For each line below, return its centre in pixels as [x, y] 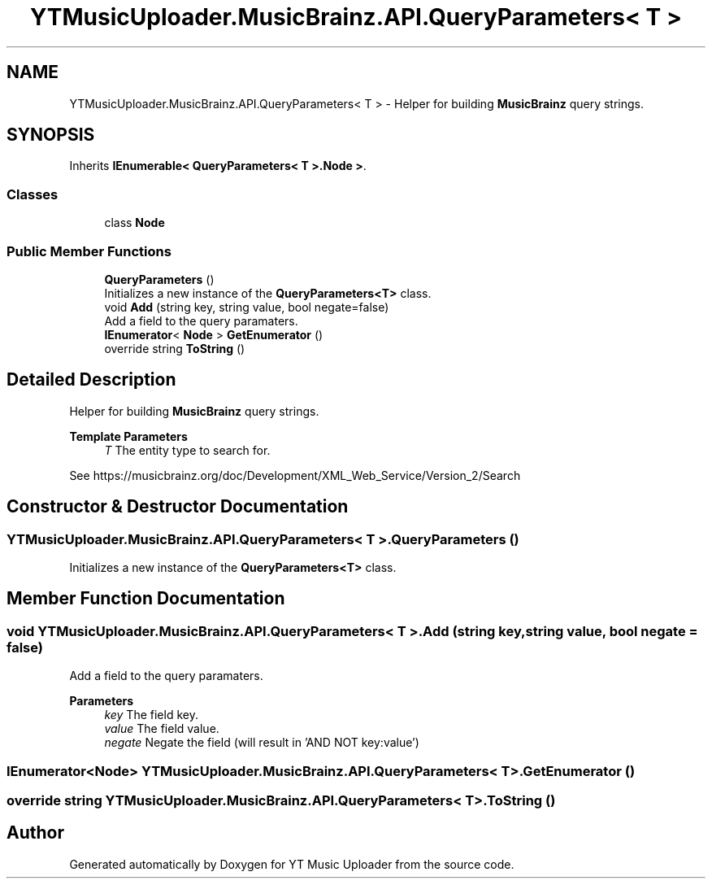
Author [35, 833]
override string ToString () [175, 348]
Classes [33, 194]
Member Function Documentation [146, 599]
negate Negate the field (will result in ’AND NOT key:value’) [262, 743]
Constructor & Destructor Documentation [178, 507]
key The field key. [151, 715]
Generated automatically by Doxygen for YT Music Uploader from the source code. [292, 864]
